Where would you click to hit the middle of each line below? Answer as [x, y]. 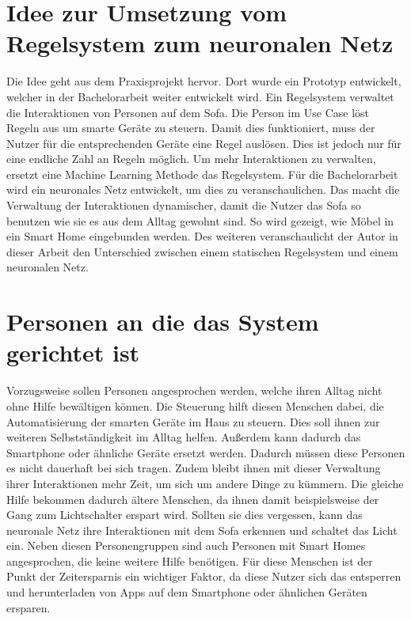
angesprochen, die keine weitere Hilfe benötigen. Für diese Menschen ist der [190, 560]
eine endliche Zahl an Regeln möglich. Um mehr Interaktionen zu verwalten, [191, 159]
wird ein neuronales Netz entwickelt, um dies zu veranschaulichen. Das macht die [203, 189]
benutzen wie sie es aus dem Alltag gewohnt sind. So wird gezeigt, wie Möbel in [200, 220]
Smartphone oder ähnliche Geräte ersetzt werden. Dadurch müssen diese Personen [206, 452]
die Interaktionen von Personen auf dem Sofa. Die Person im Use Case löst [188, 112]
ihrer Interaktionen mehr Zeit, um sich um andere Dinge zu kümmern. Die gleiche [205, 483]
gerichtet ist [73, 352]
